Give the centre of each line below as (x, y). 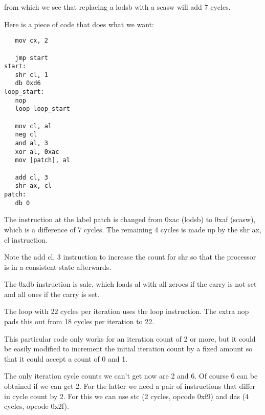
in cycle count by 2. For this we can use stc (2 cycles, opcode (100, 396)
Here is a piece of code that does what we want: (79, 24)
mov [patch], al (42, 160)
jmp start (31, 58)
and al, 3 (31, 143)
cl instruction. (26, 239)
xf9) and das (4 (225, 396)
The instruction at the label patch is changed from (83, 219)
